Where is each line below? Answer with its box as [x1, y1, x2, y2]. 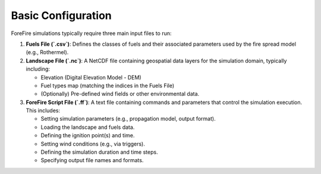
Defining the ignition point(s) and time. [40, 132, 135, 139]
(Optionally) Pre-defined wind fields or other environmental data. [40, 90, 200, 97]
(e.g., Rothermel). [26, 49, 69, 56]
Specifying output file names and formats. [40, 157, 144, 164]
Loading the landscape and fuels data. [40, 124, 135, 131]
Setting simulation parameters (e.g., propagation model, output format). [40, 115, 216, 122]
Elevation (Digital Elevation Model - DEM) [40, 74, 142, 81]
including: [26, 65, 51, 72]
